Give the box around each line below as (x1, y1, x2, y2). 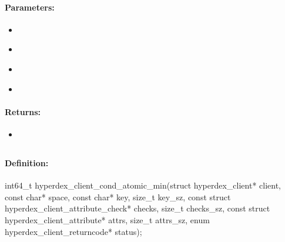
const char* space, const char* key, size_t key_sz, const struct (5, 190, 231, 203)
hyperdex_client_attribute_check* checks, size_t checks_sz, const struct (5, 202, 270, 214)
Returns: (5, 105, 41, 117)
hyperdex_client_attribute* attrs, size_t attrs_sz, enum (5, 213, 210, 226)
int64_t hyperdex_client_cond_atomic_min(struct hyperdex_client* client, (5, 179, 281, 191)
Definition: (5, 156, 49, 169)
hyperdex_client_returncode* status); (5, 225, 142, 237)
